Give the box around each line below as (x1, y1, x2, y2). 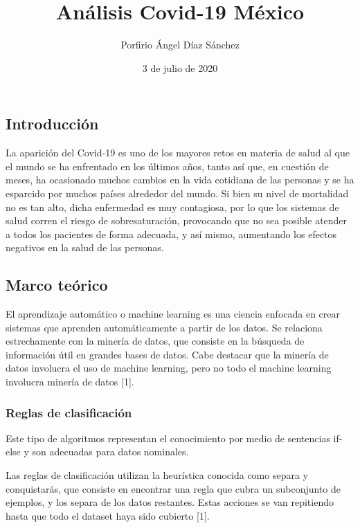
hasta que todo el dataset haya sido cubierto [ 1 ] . (6, 508, 210, 522)
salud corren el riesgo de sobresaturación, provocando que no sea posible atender (6, 213, 348, 228)
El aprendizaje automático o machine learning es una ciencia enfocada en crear (6, 307, 341, 321)
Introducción (6, 113, 99, 134)
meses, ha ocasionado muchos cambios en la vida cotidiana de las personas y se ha (6, 172, 354, 187)
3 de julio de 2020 (142, 60, 218, 75)
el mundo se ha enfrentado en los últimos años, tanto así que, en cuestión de (6, 158, 329, 173)
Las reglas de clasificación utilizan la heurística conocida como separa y (6, 468, 308, 482)
